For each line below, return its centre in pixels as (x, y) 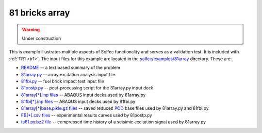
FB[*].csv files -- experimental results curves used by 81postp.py (87, 115)
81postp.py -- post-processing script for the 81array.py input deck (87, 88)
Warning (31, 30)
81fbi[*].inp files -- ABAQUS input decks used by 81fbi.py (78, 101)
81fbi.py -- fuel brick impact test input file (63, 81)
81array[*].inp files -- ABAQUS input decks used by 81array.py (83, 95)
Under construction (41, 38)
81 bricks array (40, 13)
